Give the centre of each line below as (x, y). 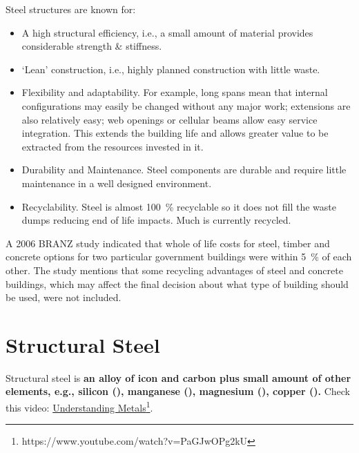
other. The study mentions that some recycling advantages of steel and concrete (174, 270)
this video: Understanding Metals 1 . (79, 406)
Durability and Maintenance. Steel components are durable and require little (184, 170)
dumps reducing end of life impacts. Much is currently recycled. (156, 220)
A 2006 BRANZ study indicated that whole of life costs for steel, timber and (168, 243)
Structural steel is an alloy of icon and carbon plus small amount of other (178, 377)
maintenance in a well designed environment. (117, 183)
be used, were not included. (64, 297)
